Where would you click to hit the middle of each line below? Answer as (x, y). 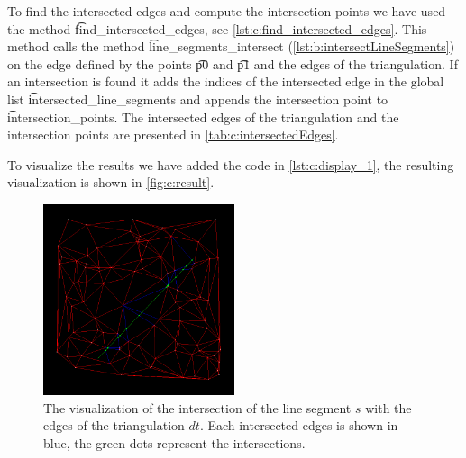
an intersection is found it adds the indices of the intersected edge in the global (226, 81)
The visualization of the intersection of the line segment (197, 407)
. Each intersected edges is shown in (299, 425)
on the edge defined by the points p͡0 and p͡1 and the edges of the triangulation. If (233, 63)
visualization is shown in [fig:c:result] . (111, 182)
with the (388, 407)
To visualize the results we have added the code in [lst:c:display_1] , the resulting (231, 164)
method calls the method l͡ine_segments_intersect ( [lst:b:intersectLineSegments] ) (231, 46)
